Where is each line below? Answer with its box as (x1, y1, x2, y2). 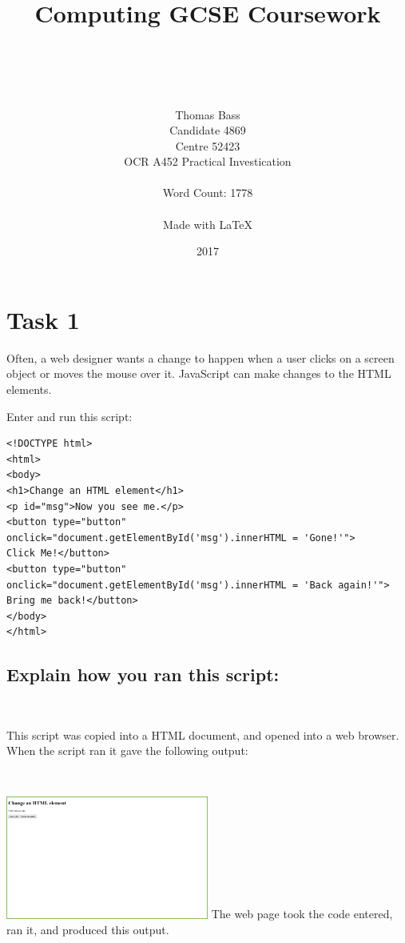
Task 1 (6, 303, 80, 335)
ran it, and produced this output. (6, 921, 169, 938)
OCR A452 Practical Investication (124, 153, 292, 170)
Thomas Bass (175, 106, 240, 122)
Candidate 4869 (169, 122, 246, 138)
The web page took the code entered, (211, 905, 393, 922)
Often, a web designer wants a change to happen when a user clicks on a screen (6, 349, 395, 366)
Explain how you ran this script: (6, 662, 280, 687)
